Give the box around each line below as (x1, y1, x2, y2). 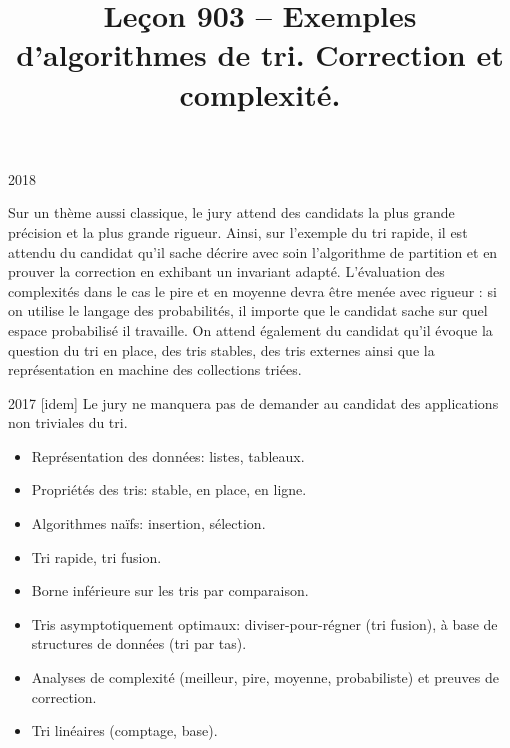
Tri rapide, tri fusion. (31, 546, 162, 567)
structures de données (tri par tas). (31, 633, 247, 654)
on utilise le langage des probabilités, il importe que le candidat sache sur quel (8, 300, 488, 321)
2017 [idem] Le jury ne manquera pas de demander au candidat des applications (8, 392, 499, 413)
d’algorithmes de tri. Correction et (16, 34, 504, 75)
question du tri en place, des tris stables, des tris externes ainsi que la (8, 339, 435, 360)
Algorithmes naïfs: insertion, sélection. (31, 513, 266, 534)
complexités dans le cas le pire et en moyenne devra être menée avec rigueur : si (8, 280, 497, 301)
